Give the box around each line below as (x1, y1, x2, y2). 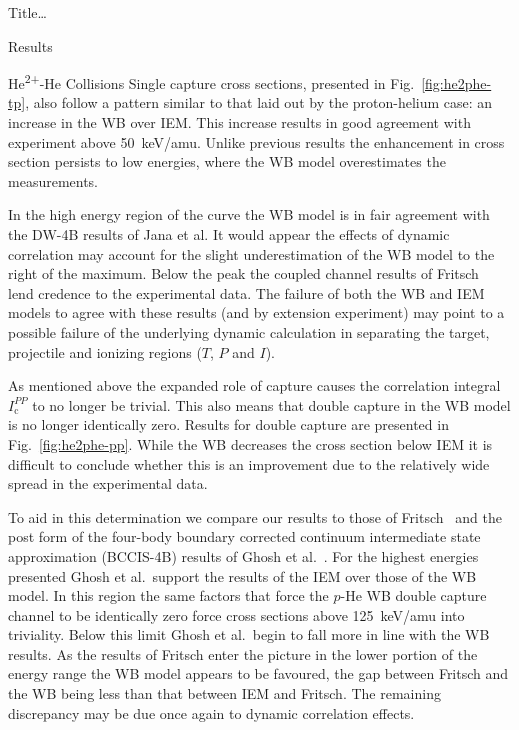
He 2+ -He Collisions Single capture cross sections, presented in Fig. (8, 70, 415, 93)
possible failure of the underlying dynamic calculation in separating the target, (8, 321, 490, 342)
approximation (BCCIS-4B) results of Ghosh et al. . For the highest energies (8, 545, 479, 566)
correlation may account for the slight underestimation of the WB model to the (8, 243, 495, 264)
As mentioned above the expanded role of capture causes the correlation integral (8, 375, 501, 396)
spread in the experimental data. (8, 473, 208, 494)
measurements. (8, 170, 99, 191)
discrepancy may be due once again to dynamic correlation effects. (8, 702, 415, 723)
